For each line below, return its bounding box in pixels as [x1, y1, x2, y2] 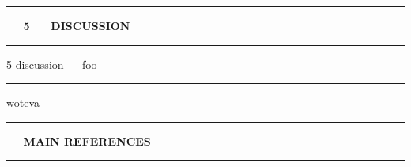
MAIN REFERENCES [23, 132, 151, 149]
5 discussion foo [6, 55, 97, 72]
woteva [6, 94, 40, 111]
